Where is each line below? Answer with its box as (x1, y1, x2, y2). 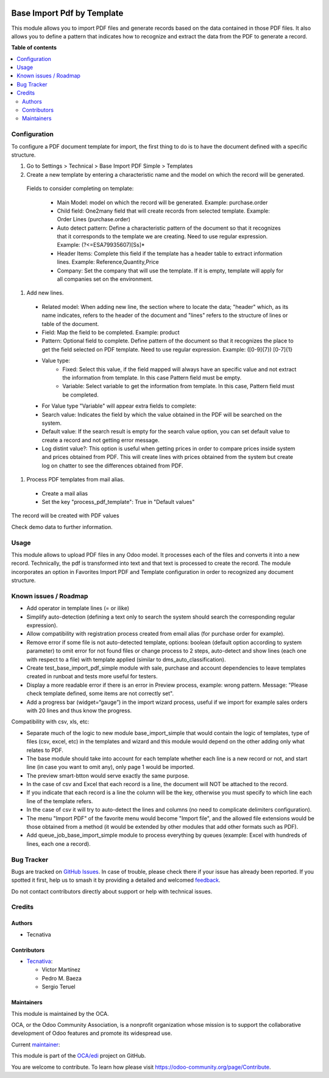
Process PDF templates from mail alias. (26, 476, 125, 483)
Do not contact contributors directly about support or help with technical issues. (11, 887, 213, 895)
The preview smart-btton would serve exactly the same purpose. (26, 771, 189, 779)
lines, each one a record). (26, 840, 91, 847)
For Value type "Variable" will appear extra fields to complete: (41, 402, 197, 410)
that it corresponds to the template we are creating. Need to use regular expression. (57, 233, 268, 240)
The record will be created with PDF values (11, 512, 119, 519)
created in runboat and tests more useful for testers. (26, 673, 158, 680)
